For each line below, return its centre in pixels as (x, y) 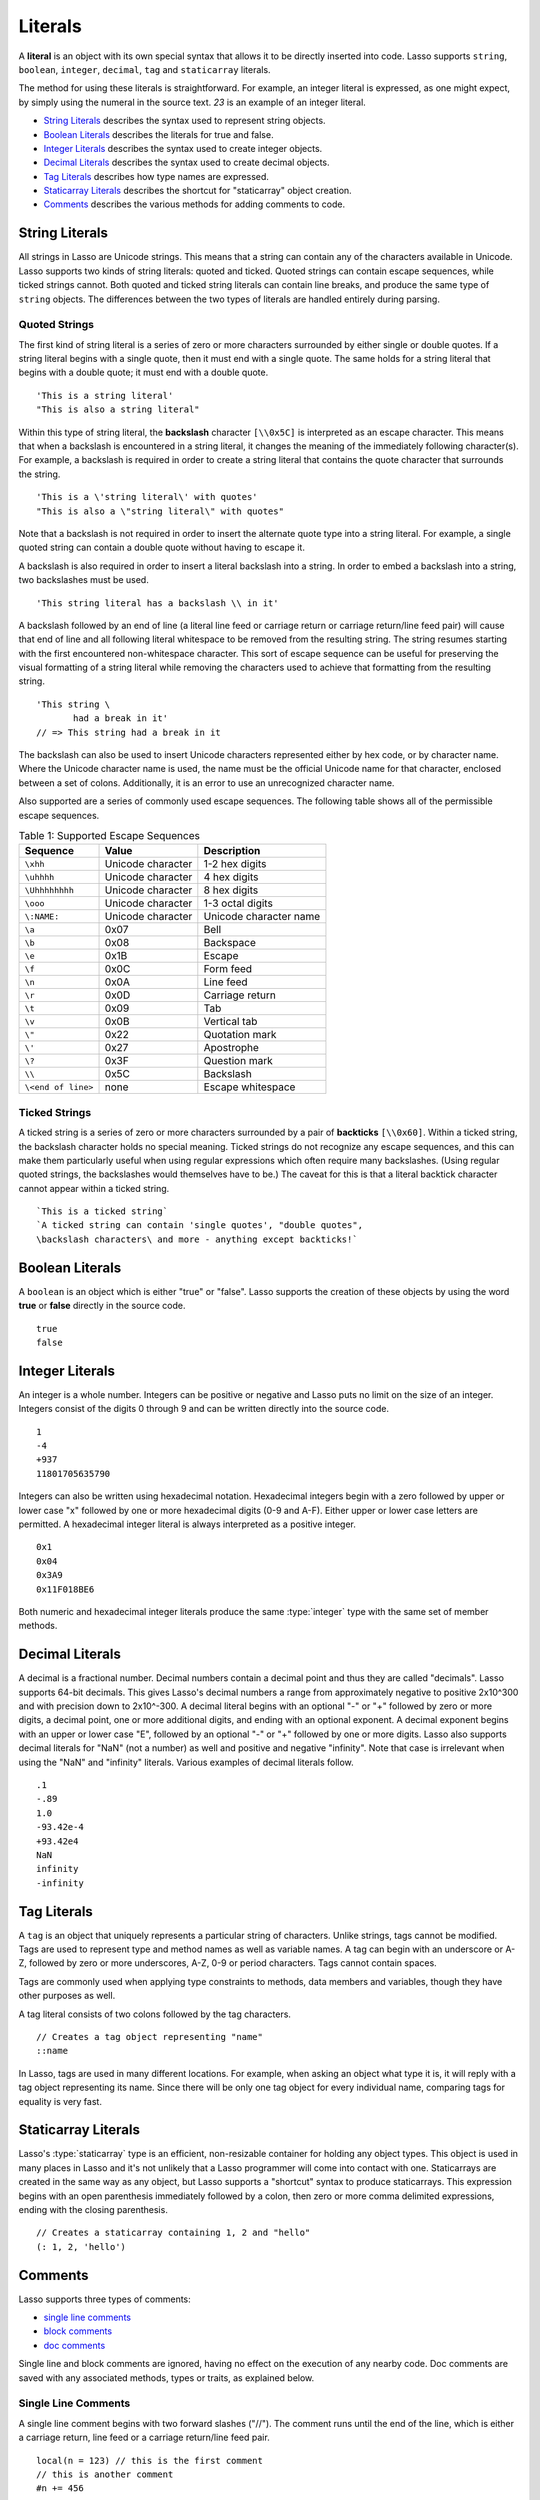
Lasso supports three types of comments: (105, 2299)
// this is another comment (105, 2474)
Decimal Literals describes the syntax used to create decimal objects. (186, 162)
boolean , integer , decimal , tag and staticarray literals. (144, 69)
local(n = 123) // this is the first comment (150, 2460)
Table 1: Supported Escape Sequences (109, 836)
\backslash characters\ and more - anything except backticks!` (197, 1239)
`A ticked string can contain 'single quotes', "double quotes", (200, 1225)
